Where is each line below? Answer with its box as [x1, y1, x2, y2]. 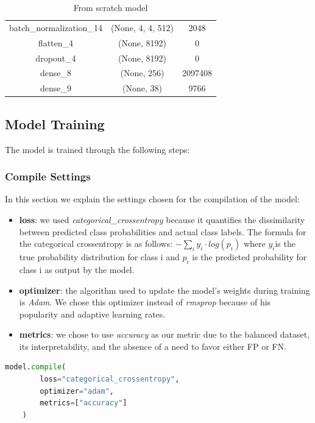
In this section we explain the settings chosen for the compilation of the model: [5, 193, 300, 205]
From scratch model [73, 1, 148, 13]
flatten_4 [38, 36, 74, 49]
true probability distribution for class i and [19, 251, 180, 263]
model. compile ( [5, 363, 66, 372]
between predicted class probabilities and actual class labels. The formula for [19, 225, 306, 238]
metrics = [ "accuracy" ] [40, 399, 127, 408]
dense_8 [40, 66, 71, 79]
